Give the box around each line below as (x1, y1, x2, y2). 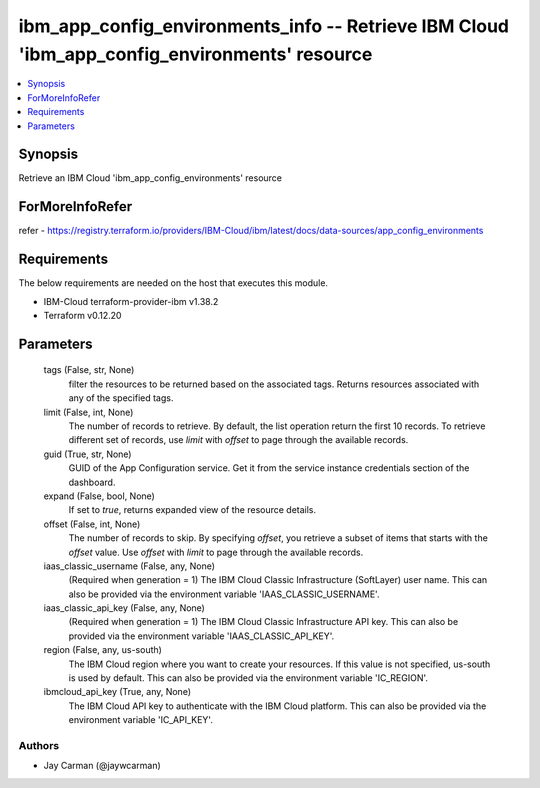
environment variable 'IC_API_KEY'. (68, 714, 214, 726)
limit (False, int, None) (43, 406, 134, 418)
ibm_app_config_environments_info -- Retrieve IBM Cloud (18, 15, 510, 37)
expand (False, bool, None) (43, 490, 155, 502)
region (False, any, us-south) (43, 644, 162, 656)
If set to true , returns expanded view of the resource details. (68, 504, 317, 516)
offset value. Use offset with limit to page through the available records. (68, 546, 364, 558)
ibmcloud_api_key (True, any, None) (43, 686, 192, 698)
